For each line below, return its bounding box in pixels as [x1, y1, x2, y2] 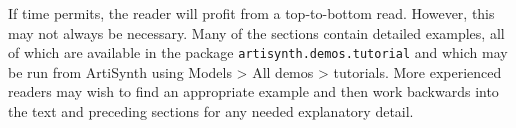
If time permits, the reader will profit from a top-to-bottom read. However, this [8, 3, 495, 23]
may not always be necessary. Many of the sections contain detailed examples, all [8, 22, 505, 43]
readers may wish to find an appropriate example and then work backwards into [8, 81, 499, 102]
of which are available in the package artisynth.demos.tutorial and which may [8, 42, 508, 63]
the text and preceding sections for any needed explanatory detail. [8, 101, 414, 122]
